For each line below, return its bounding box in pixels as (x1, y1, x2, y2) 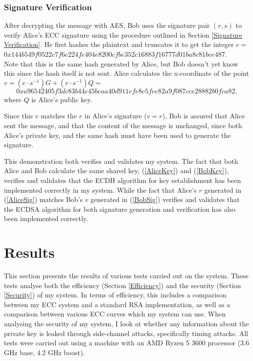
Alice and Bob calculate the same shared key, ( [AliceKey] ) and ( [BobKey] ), (4, 165, 229, 176)
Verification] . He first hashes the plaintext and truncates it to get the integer (4, 39, 234, 49)
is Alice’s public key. (31, 94, 92, 104)
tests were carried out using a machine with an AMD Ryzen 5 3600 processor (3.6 (4, 338, 250, 348)
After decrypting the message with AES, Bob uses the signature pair (4, 20, 210, 30)
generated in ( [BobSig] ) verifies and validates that (91, 194, 240, 204)
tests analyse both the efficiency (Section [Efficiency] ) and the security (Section (4, 280, 241, 290)
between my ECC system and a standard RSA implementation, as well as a (4, 299, 230, 309)
